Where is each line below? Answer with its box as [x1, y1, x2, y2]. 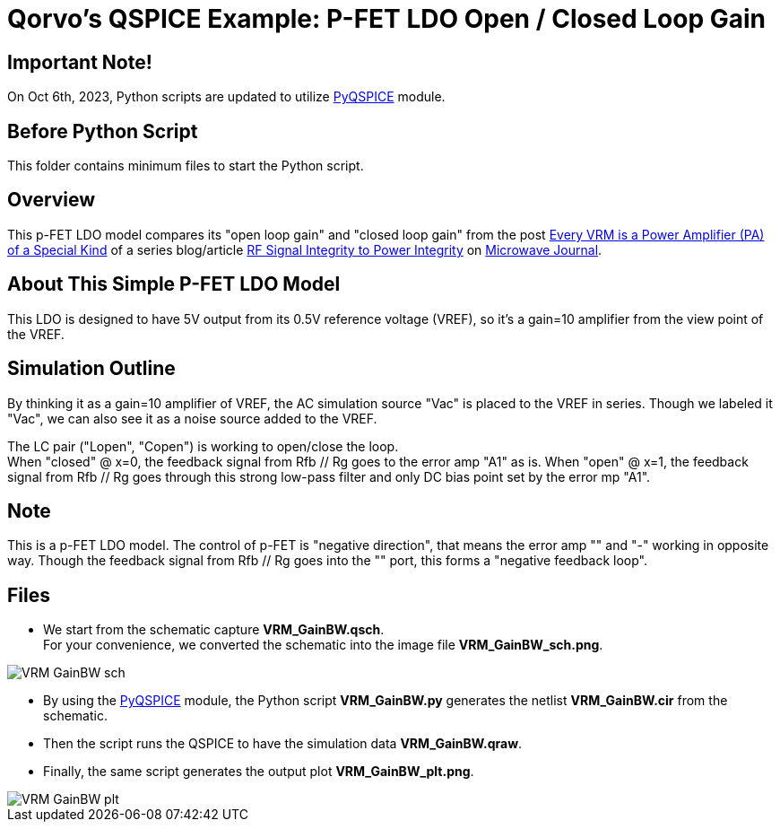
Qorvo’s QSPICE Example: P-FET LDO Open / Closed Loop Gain [7, 4, 767, 34]
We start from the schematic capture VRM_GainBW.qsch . [43, 622, 385, 638]
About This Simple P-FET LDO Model [7, 273, 341, 296]
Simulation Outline [7, 357, 176, 380]
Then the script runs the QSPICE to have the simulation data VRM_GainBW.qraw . [43, 736, 523, 752]
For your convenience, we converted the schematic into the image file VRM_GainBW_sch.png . [43, 637, 603, 653]
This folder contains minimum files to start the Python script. [7, 158, 364, 174]
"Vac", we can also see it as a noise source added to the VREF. [7, 410, 377, 426]
